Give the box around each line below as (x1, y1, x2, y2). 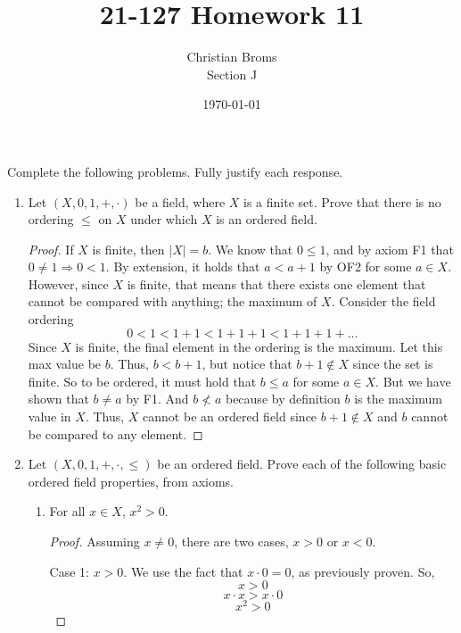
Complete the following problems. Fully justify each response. (7, 162, 343, 180)
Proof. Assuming (49, 532, 140, 550)
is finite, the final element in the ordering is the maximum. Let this (75, 337, 443, 355)
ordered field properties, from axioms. (28, 471, 234, 490)
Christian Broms (186, 47, 277, 66)
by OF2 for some (319, 257, 412, 276)
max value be (28, 354, 102, 373)
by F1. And (126, 389, 189, 408)
